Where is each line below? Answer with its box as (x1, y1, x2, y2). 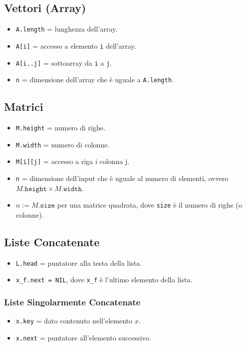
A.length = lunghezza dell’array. (16, 24, 118, 34)
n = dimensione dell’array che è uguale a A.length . (16, 74, 174, 85)
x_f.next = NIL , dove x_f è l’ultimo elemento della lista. (16, 274, 192, 285)
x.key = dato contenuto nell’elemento (16, 315, 132, 326)
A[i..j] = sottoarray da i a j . (16, 57, 112, 68)
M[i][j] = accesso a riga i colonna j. (16, 156, 130, 166)
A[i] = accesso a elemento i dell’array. (16, 40, 136, 51)
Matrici (4, 99, 44, 114)
